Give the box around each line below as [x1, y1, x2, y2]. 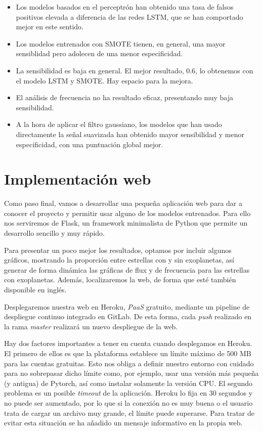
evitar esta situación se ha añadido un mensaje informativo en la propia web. [4, 417, 243, 428]
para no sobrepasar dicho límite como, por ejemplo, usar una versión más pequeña [4, 368, 259, 378]
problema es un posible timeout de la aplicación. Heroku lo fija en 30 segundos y [4, 387, 253, 398]
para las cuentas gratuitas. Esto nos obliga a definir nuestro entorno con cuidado [4, 358, 254, 368]
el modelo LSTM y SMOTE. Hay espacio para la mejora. [16, 75, 193, 85]
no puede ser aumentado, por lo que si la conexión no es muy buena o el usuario [4, 397, 253, 408]
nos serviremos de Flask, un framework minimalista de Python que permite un [4, 218, 248, 228]
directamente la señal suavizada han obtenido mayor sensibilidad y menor [16, 128, 244, 139]
